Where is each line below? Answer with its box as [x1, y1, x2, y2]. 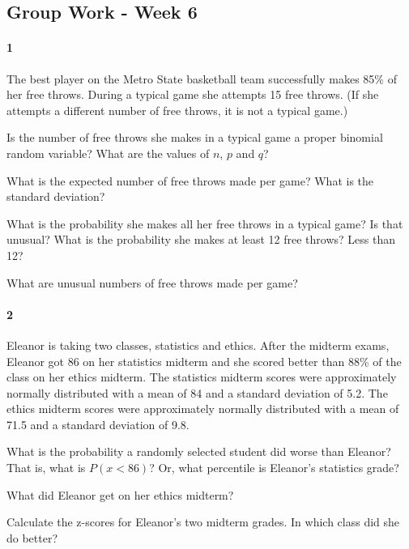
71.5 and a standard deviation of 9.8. [6, 415, 190, 432]
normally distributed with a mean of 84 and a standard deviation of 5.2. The [6, 384, 388, 401]
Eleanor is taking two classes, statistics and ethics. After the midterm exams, [6, 336, 390, 353]
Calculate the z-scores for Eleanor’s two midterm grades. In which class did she [6, 513, 400, 530]
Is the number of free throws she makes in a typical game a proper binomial [6, 129, 383, 146]
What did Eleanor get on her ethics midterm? [6, 486, 234, 503]
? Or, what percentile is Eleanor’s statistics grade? [149, 459, 399, 476]
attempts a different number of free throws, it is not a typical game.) [6, 101, 348, 118]
